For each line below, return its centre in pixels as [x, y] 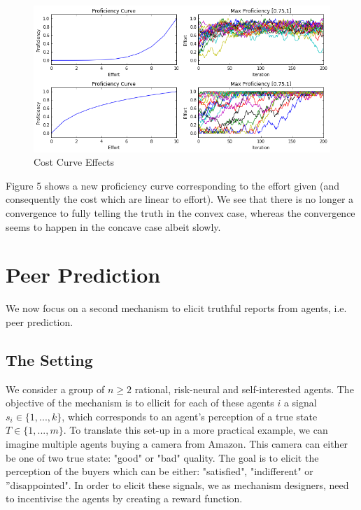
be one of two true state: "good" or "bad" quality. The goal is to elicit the [162, 457]
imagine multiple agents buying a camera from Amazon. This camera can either [177, 444]
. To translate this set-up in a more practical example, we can [196, 430]
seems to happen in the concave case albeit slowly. [113, 226]
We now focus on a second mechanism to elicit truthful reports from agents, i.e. [176, 308]
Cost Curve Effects [74, 162]
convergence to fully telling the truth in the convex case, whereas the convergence [180, 212]
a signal [300, 403]
